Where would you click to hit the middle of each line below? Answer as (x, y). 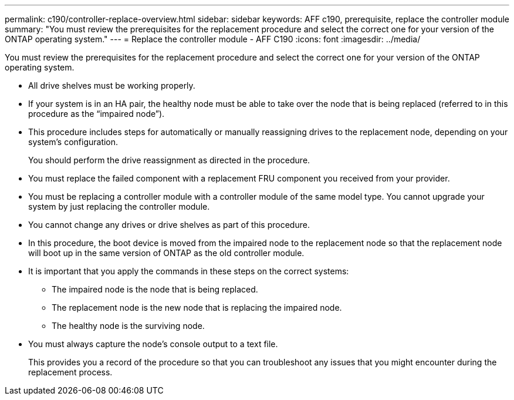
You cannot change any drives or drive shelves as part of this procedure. (169, 225)
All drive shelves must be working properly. (112, 85)
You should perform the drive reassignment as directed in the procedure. (169, 160)
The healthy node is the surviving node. (128, 326)
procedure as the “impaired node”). (97, 114)
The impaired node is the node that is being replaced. (155, 289)
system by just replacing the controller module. (119, 206)
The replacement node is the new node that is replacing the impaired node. (197, 307)
